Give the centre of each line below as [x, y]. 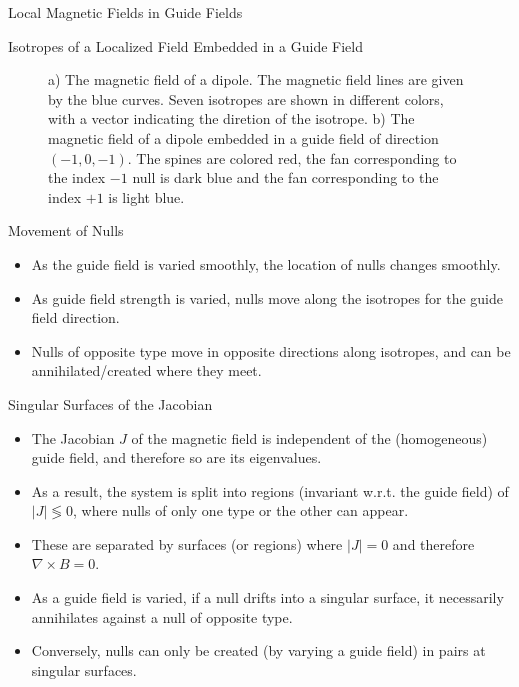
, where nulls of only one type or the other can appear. [241, 510]
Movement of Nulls [66, 230]
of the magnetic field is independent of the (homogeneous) [309, 437]
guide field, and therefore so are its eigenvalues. [176, 457]
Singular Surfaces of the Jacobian [110, 403]
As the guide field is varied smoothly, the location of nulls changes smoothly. [266, 263]
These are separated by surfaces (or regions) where [187, 543]
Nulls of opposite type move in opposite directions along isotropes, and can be [271, 350]
